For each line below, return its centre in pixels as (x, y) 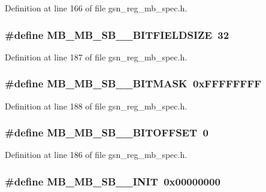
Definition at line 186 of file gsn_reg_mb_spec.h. (96, 155)
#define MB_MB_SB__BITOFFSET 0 (107, 132)
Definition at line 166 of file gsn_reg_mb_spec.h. (96, 8)
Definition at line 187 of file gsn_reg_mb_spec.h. (96, 57)
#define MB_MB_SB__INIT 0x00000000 (113, 181)
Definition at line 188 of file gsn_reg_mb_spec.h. (96, 106)
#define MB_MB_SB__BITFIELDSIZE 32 (117, 34)
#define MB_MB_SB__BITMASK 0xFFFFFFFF (133, 83)
